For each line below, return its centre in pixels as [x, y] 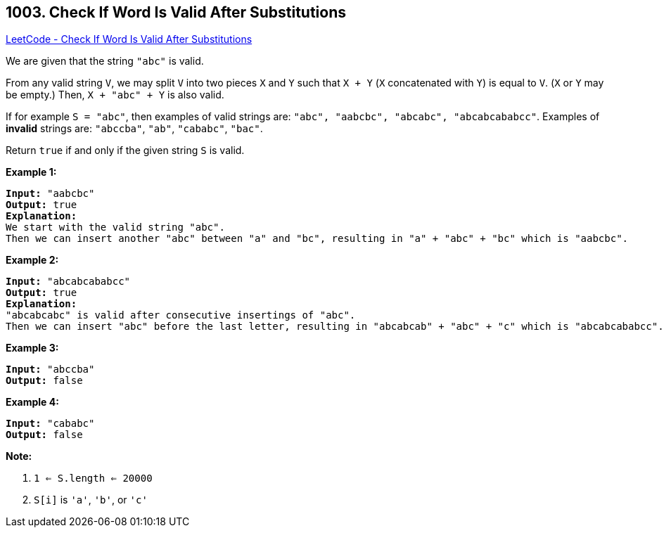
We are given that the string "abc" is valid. [105, 61]
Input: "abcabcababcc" [68, 282]
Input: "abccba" [50, 370]
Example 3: [32, 348]
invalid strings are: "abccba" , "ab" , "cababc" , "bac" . [134, 129]
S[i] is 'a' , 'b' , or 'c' [91, 500]
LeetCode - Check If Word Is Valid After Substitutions [129, 39]
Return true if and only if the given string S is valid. [125, 150]
